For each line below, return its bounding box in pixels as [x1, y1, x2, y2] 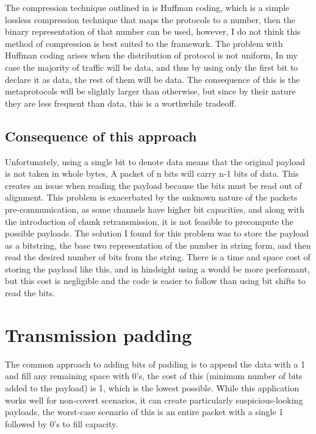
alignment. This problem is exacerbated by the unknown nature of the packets [5, 191, 298, 204]
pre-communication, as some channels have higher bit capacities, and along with [5, 202, 304, 215]
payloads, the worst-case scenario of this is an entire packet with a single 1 [5, 405, 284, 418]
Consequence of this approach [5, 126, 197, 145]
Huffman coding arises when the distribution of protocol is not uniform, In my [5, 49, 298, 62]
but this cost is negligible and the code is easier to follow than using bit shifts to [5, 274, 306, 287]
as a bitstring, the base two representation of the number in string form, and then [5, 238, 311, 251]
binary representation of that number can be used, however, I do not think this [5, 25, 301, 38]
